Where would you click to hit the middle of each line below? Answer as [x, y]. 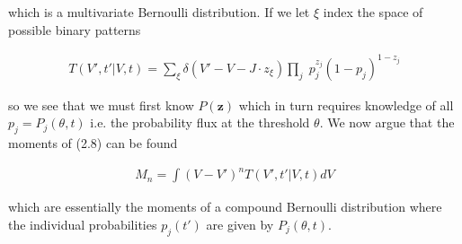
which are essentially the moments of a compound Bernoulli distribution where [225, 207]
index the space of [373, 12]
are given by [240, 224]
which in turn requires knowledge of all [346, 105]
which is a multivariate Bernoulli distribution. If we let [159, 12]
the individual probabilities [83, 224]
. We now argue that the [387, 122]
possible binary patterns [75, 29]
